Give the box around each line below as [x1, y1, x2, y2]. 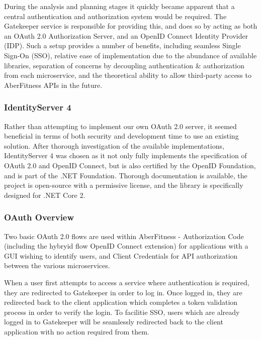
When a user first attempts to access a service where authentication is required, [4, 277, 249, 287]
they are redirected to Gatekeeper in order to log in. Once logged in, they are [4, 287, 242, 297]
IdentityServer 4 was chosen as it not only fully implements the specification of [4, 150, 247, 161]
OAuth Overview [4, 211, 74, 223]
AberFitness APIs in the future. [4, 79, 103, 90]
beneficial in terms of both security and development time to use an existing [4, 131, 239, 141]
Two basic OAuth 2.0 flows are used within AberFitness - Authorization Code [4, 231, 244, 241]
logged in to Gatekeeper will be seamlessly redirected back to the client [4, 316, 223, 327]
